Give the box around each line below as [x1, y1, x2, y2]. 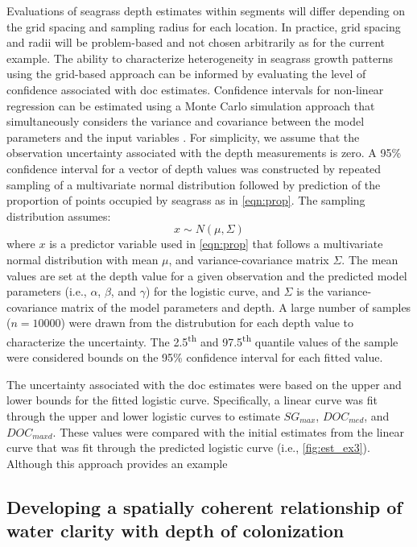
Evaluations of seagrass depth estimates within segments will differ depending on [6, 2, 406, 19]
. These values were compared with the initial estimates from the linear [52, 423, 404, 440]
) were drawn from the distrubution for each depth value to [60, 314, 354, 331]
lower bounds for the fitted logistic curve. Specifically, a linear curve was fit [6, 392, 378, 408]
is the [296, 283, 324, 300]
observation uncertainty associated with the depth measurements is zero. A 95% [6, 144, 402, 161]
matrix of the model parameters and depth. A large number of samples [60, 298, 411, 315]
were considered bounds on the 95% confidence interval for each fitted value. [6, 349, 383, 366]
